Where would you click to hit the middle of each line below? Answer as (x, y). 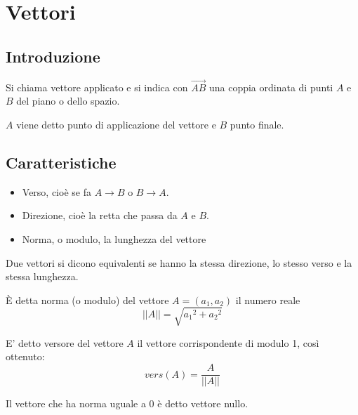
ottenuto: (25, 356)
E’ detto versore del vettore (65, 342)
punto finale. (257, 124)
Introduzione (53, 56)
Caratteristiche (61, 162)
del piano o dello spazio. (68, 101)
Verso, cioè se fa (57, 191)
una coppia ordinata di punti (271, 87)
